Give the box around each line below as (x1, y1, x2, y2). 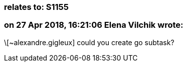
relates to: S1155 (4, 2, 69, 12)
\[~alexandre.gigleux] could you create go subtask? (4, 38, 174, 47)
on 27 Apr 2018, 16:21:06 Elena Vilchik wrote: (4, 20, 183, 30)
